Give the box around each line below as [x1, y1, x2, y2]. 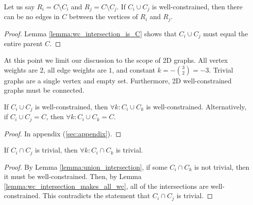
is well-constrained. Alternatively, [146, 101, 247, 111]
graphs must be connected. [4, 85, 84, 95]
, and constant [112, 64, 155, 75]
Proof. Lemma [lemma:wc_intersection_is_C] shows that [4, 28, 177, 38]
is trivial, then [35, 145, 78, 155]
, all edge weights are [43, 64, 107, 75]
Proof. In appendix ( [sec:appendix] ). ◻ [4, 128, 121, 138]
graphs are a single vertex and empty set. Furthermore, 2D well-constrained [4, 75, 232, 85]
